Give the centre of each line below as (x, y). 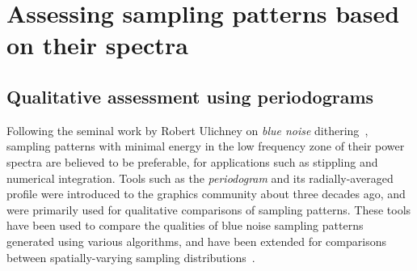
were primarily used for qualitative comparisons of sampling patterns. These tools (209, 209)
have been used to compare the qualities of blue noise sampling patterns (185, 225)
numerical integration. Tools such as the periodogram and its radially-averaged (200, 178)
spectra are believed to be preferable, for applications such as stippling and (192, 161)
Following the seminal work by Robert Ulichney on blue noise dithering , (187, 130)
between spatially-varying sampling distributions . (131, 257)
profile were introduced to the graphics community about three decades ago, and (206, 194)
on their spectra (97, 45)
